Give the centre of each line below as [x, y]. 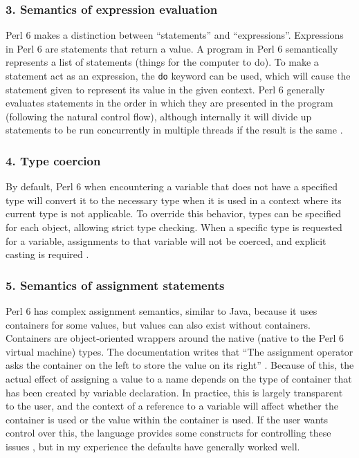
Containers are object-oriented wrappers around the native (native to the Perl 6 [175, 338]
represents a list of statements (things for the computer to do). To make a [162, 62]
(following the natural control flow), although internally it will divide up [159, 116]
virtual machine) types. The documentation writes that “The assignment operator [179, 351]
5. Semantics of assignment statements [115, 285]
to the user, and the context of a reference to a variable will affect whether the [172, 406]
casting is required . [47, 254]
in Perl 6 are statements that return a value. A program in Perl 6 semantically [172, 48]
